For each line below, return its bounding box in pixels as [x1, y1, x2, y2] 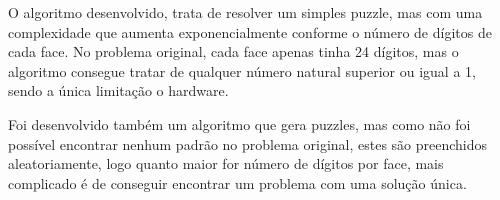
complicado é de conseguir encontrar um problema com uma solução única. [8, 172, 467, 193]
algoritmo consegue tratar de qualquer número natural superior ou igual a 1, [8, 60, 476, 81]
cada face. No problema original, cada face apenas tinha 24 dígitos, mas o [8, 41, 459, 62]
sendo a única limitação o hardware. [8, 80, 229, 101]
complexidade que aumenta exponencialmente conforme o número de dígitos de [8, 21, 492, 42]
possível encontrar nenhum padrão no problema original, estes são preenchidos [8, 133, 488, 154]
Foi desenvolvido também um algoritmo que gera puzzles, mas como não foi [8, 113, 471, 134]
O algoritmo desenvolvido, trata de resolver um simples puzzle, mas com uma [8, 2, 483, 22]
